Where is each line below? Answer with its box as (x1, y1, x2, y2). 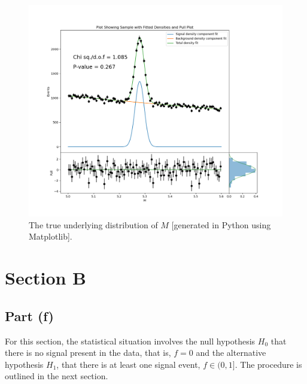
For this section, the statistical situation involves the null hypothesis (5, 334, 256, 347)
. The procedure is (235, 358, 302, 370)
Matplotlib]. (29, 230, 72, 243)
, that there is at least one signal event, (56, 358, 200, 370)
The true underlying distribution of (29, 218, 158, 231)
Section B (5, 265, 87, 290)
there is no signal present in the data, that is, (5, 346, 171, 359)
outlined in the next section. (5, 370, 108, 382)
